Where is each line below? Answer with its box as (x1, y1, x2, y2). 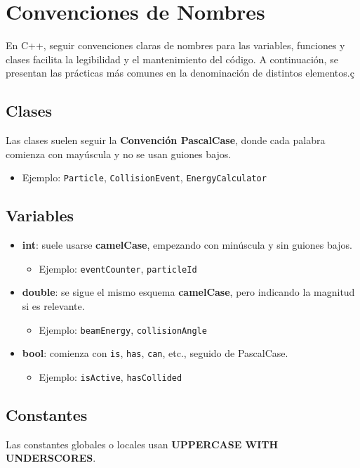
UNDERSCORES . (6, 450, 96, 465)
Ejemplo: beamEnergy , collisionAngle (39, 322, 207, 337)
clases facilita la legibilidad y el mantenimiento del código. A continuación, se (6, 51, 338, 66)
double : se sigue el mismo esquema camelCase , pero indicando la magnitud (22, 285, 355, 299)
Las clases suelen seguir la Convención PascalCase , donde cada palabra (6, 133, 326, 148)
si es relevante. (22, 299, 85, 313)
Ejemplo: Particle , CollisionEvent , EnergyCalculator (22, 170, 267, 185)
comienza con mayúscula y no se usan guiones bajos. (6, 146, 232, 161)
